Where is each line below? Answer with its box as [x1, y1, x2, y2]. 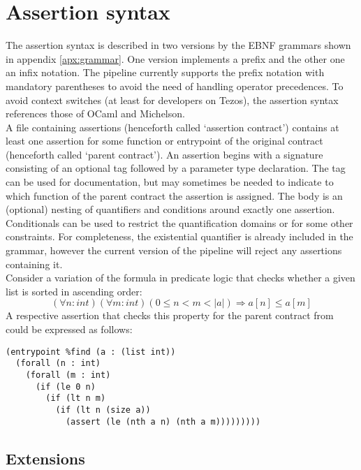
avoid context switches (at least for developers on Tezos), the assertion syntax [6, 92, 339, 107]
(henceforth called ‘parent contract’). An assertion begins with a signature [6, 147, 323, 161]
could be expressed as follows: [6, 322, 133, 336]
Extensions [6, 447, 85, 469]
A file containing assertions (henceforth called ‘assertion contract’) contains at [6, 119, 339, 134]
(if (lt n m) [45, 393, 106, 404]
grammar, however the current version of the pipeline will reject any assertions [6, 243, 342, 258]
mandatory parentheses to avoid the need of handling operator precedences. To [6, 78, 344, 93]
